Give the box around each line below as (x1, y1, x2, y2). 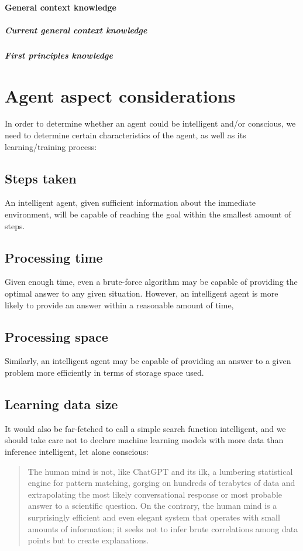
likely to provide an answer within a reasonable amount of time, (5, 298, 234, 311)
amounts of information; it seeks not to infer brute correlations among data (27, 522, 298, 535)
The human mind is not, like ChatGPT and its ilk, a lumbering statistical (27, 465, 293, 477)
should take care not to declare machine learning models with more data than (5, 434, 284, 446)
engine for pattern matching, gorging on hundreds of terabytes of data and (27, 477, 295, 489)
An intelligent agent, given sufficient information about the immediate (5, 196, 256, 209)
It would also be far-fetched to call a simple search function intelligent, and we (5, 422, 286, 434)
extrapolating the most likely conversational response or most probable (27, 488, 282, 500)
